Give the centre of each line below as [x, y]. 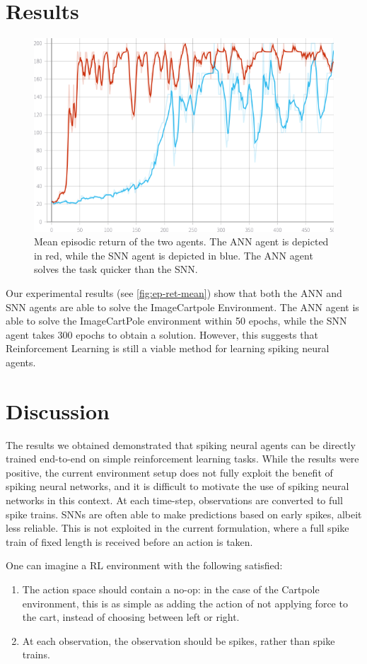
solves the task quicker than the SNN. [116, 269]
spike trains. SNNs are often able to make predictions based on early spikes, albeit [184, 514]
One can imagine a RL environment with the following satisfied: [144, 565]
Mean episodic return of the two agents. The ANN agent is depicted [181, 241]
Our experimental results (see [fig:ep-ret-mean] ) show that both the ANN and [174, 292]
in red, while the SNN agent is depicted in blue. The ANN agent [174, 255]
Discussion [58, 410]
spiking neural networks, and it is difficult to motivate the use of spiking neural [177, 486]
